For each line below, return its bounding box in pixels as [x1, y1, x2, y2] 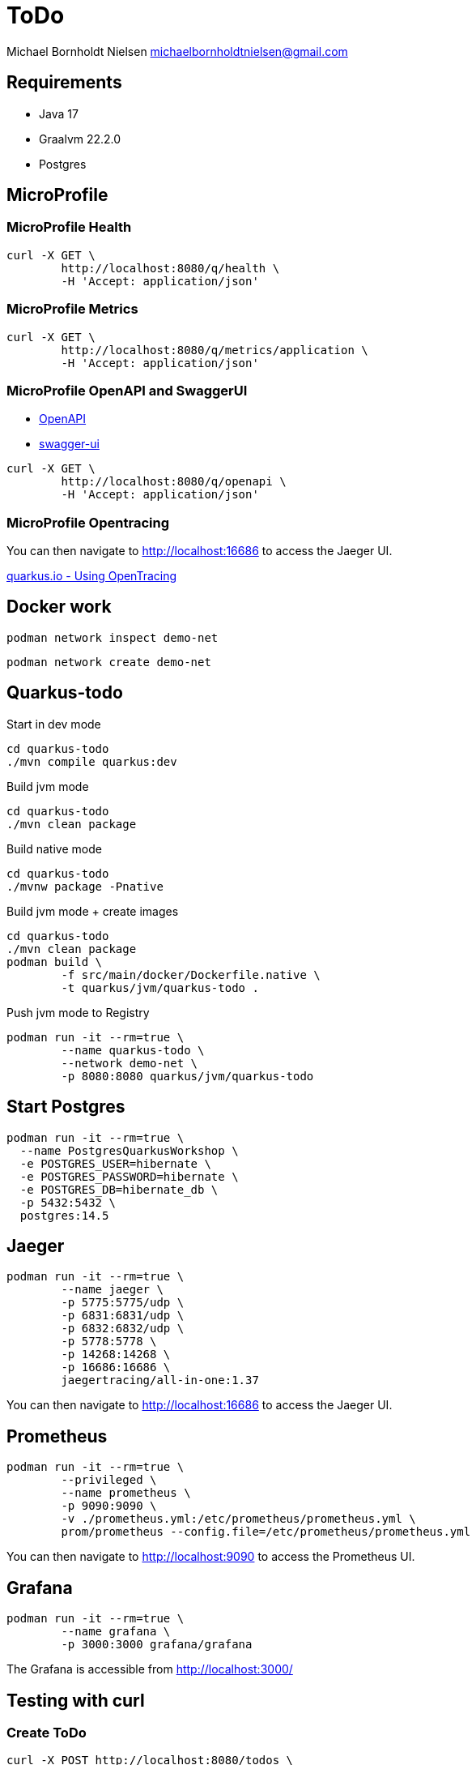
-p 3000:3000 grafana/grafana [61, 1638, 253, 1652]
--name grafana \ [61, 1625, 171, 1639]
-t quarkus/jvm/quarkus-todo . [61, 981, 259, 994]
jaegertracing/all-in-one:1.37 [61, 1374, 259, 1387]
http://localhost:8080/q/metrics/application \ [61, 343, 368, 357]
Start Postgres [6, 1096, 125, 1118]
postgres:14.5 [19, 1208, 109, 1222]
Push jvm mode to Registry [6, 1005, 150, 1019]
